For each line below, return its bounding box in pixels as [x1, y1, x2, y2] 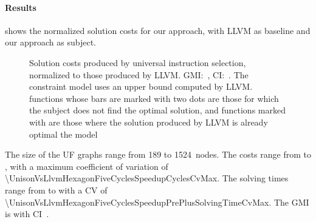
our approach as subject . [5, 36, 96, 49]
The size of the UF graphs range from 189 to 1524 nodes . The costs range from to [5, 148, 311, 161]
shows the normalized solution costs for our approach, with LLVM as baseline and [5, 24, 311, 36]
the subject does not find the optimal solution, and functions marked [29, 104, 286, 116]
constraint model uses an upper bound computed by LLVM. [29, 80, 253, 93]
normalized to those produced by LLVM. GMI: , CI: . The [29, 68, 249, 81]
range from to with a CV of [5, 183, 108, 196]
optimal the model [29, 127, 98, 140]
